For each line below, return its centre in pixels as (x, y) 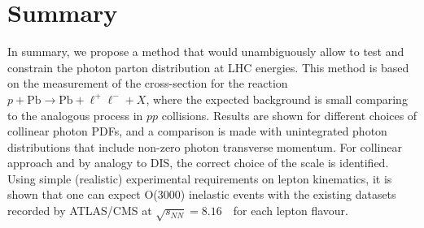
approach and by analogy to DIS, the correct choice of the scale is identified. (198, 163)
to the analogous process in (75, 115)
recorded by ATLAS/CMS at (80, 211)
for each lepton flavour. (291, 211)
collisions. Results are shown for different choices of (289, 115)
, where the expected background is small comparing (277, 99)
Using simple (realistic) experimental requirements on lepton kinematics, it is (200, 178)
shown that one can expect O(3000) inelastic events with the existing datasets (202, 194)
